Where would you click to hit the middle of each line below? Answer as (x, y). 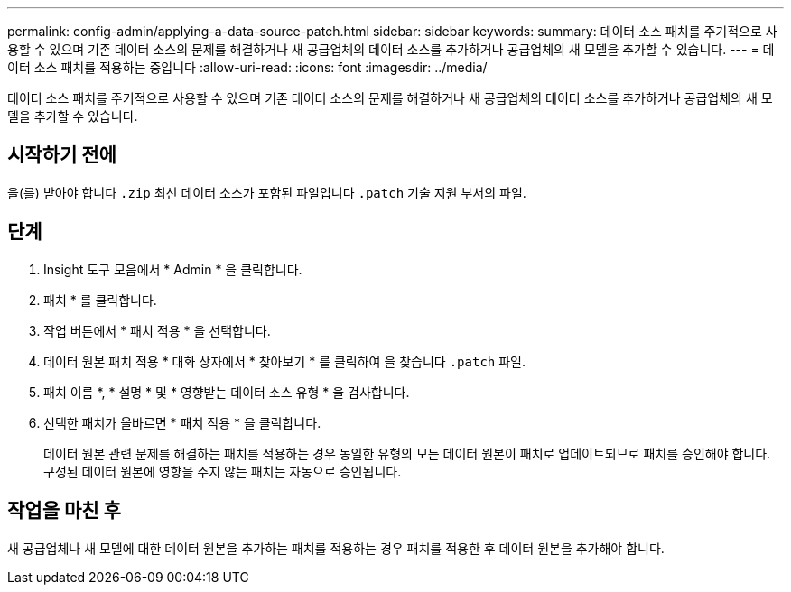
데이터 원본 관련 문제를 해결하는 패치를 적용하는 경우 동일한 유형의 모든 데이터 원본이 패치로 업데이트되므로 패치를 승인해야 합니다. (407, 453)
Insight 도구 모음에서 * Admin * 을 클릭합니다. (173, 269)
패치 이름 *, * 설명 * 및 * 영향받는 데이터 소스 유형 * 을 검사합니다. (227, 392)
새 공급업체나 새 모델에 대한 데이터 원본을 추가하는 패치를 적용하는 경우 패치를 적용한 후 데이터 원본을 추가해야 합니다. (336, 548)
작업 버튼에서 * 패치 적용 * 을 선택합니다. (157, 330)
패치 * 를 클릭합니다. (100, 300)
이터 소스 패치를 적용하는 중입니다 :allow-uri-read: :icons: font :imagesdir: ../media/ (247, 67)
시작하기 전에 (62, 155)
